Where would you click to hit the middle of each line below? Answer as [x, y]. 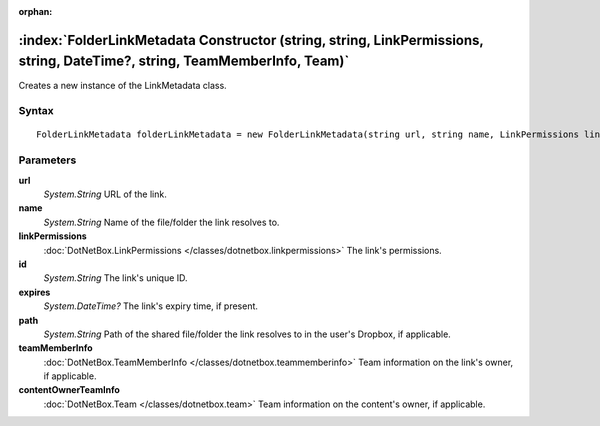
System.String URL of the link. [105, 194]
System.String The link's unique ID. [116, 278]
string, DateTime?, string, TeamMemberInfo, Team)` [184, 61]
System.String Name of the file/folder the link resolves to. [161, 222]
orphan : [35, 11]
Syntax [36, 111]
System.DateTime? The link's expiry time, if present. [151, 306]
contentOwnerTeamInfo [69, 390]
